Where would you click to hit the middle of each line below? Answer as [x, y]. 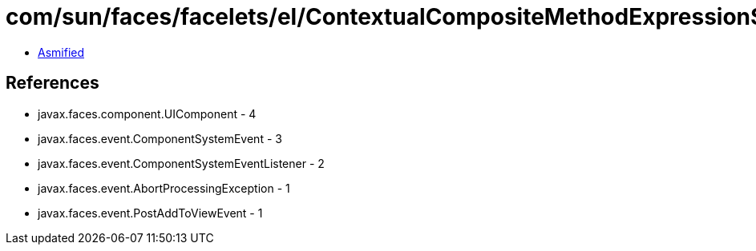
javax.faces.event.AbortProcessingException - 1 [164, 188]
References [53, 83]
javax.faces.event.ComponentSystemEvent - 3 [160, 138]
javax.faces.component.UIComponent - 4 [147, 114]
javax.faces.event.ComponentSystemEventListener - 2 [181, 163]
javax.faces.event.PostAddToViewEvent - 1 [150, 213]
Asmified [61, 52]
